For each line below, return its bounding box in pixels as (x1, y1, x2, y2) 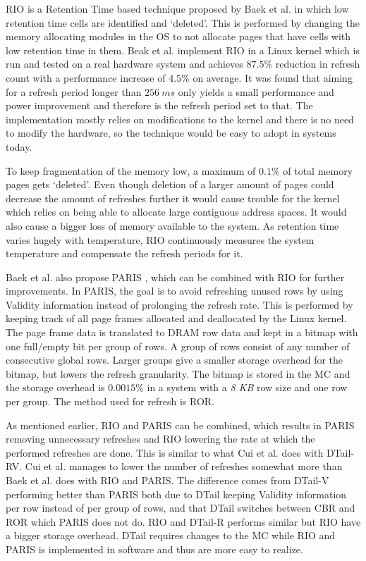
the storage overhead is (6, 380, 105, 395)
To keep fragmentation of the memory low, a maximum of (6, 163, 256, 178)
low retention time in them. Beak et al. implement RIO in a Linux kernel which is (6, 42, 360, 57)
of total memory (283, 163, 353, 178)
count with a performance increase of (6, 70, 166, 85)
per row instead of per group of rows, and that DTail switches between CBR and (6, 500, 355, 515)
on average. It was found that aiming (193, 70, 353, 85)
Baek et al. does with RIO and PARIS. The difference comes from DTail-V (6, 473, 329, 487)
